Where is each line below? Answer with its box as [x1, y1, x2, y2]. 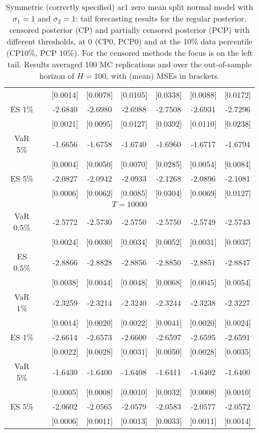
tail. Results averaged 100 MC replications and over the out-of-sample [7, 58, 252, 70]
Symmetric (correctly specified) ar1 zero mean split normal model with [5, 1, 254, 12]
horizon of [39, 70, 74, 81]
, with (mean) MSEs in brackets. [106, 70, 220, 81]
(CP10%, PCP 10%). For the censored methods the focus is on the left [6, 47, 253, 58]
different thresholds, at [6, 35, 86, 47]
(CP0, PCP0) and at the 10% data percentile [95, 35, 253, 47]
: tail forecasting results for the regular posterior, [75, 12, 247, 24]
